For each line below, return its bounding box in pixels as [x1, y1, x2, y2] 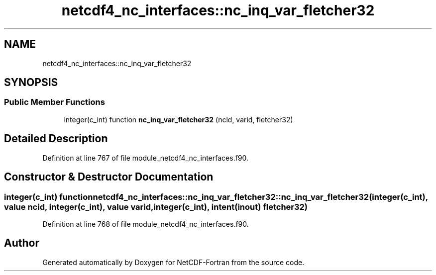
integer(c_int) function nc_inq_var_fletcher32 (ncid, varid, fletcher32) [64, 115, 293, 124]
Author [4, 237, 39, 250]
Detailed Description [4, 132, 108, 145]
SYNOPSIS [4, 76, 58, 89]
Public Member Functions [4, 97, 105, 107]
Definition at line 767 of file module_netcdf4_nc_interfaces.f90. [42, 153, 249, 162]
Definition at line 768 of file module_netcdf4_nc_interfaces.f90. [42, 219, 249, 228]
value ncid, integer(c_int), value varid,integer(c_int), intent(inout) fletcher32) [4, 201, 308, 212]
